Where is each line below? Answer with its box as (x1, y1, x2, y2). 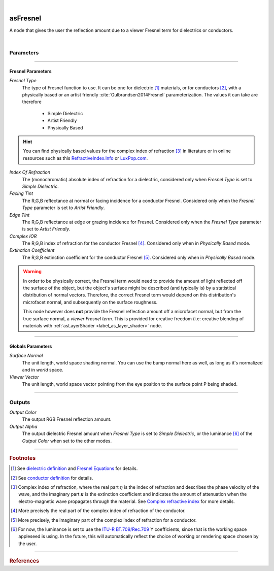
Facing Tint (9, 190, 33, 196)
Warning (23, 268, 42, 275)
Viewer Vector (9, 374, 39, 380)
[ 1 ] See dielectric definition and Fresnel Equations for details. (11, 465, 138, 472)
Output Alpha (9, 423, 38, 429)
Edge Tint (9, 212, 30, 218)
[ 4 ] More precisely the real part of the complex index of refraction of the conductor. (11, 508, 186, 514)
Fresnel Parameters (9, 68, 52, 74)
